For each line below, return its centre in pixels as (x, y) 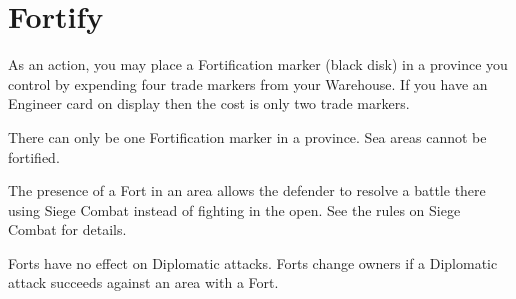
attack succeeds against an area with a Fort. (143, 282)
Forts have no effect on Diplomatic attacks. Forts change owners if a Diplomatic (253, 262)
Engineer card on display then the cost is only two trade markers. (209, 103)
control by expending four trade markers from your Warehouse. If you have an (248, 83)
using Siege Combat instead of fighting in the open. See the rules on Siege (234, 209)
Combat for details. (67, 229)
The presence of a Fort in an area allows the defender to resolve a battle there (247, 190)
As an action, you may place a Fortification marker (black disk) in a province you (258, 64)
